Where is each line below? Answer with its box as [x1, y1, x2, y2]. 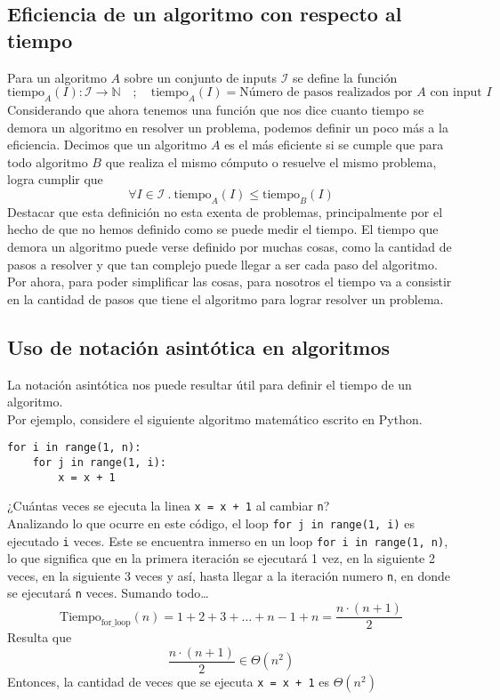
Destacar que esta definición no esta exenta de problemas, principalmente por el [7, 202, 443, 221]
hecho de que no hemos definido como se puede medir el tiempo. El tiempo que [7, 220, 439, 238]
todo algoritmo [7, 152, 88, 171]
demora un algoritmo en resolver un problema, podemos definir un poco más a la [7, 117, 448, 136]
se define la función [293, 68, 398, 86]
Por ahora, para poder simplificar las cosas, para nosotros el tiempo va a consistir [7, 272, 452, 291]
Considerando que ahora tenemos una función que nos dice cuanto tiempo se [7, 100, 424, 118]
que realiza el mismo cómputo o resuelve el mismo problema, [105, 152, 437, 171]
